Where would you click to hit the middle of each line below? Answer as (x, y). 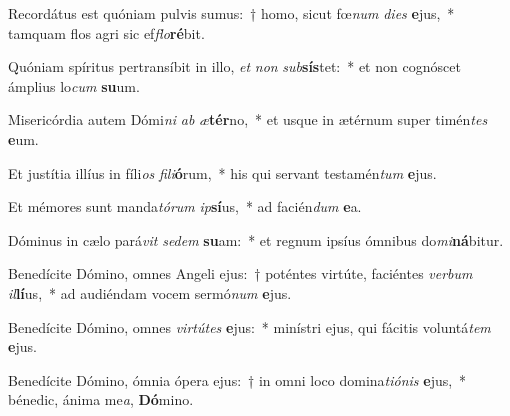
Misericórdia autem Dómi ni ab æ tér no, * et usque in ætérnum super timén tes (248, 119)
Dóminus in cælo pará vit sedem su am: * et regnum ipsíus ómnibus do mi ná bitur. (256, 239)
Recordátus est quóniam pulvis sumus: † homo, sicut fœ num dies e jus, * (231, 13)
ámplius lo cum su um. (74, 85)
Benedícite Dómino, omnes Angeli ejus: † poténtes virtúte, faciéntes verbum (240, 273)
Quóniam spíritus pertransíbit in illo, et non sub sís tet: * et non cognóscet (234, 66)
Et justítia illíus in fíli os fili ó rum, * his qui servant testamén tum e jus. (222, 172)
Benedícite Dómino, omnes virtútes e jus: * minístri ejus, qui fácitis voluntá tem (249, 326)
